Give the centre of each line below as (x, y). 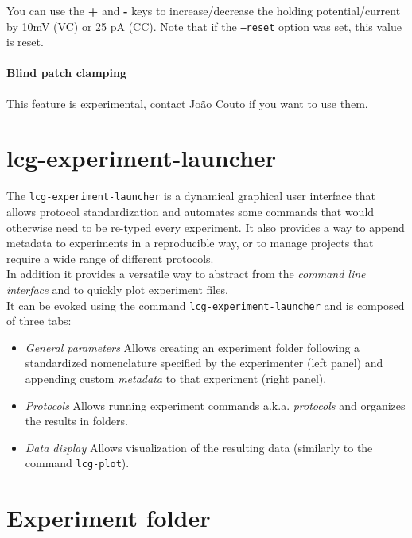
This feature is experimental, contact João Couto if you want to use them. (187, 103)
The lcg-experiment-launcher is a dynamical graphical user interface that (191, 196)
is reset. (25, 42)
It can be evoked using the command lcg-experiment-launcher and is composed (206, 305)
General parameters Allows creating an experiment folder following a (192, 347)
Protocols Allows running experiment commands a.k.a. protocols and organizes (215, 405)
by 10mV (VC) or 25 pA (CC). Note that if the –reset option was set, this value (204, 26)
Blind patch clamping (66, 73)
